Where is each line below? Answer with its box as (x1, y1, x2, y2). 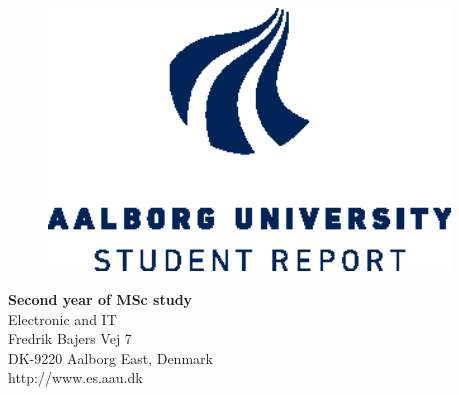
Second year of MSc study (8, 289, 193, 310)
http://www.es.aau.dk (8, 367, 143, 388)
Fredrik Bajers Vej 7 (8, 328, 132, 349)
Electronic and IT (8, 308, 117, 329)
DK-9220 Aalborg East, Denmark (8, 347, 213, 368)
